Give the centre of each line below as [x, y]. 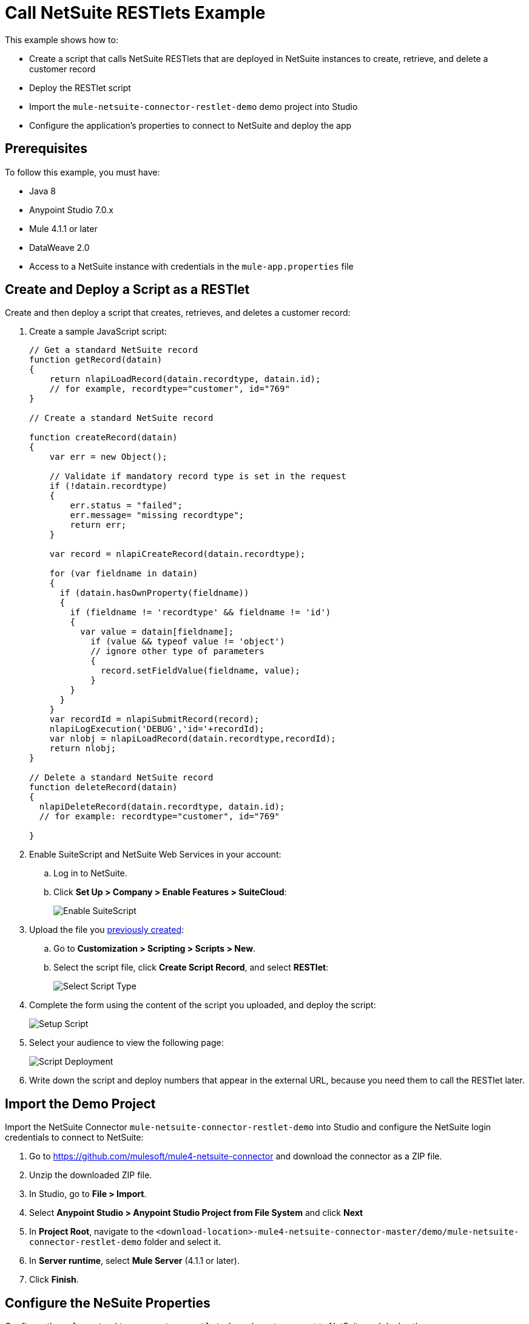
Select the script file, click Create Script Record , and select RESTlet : [191, 967]
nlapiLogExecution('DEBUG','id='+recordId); [157, 729]
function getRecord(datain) [96, 360]
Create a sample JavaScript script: [98, 332]
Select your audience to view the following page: [126, 1043]
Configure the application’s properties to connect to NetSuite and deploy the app [190, 125]
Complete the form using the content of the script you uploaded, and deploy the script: [203, 1005]
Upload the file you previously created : [107, 930]
